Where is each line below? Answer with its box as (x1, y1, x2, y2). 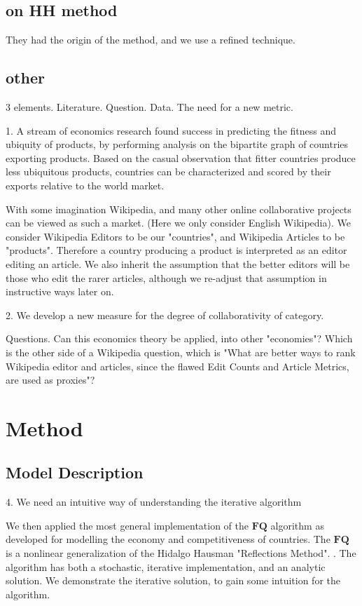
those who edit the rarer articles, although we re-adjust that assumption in (6, 270, 327, 285)
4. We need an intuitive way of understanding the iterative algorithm (6, 494, 302, 509)
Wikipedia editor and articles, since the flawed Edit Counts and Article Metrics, (6, 358, 349, 373)
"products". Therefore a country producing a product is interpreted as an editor (6, 243, 347, 257)
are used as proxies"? (6, 372, 95, 387)
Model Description (6, 462, 144, 483)
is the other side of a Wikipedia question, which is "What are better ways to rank (6, 344, 356, 359)
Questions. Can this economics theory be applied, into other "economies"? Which (6, 331, 353, 346)
